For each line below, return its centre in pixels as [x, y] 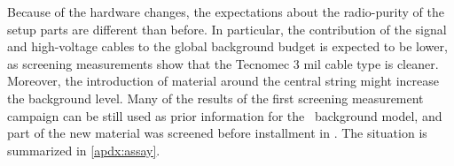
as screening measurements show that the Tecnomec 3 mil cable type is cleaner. [223, 63]
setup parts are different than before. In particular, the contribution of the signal [227, 29]
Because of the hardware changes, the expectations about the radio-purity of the [226, 11]
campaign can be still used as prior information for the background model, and [225, 115]
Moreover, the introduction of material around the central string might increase [223, 81]
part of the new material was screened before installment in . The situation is [217, 133]
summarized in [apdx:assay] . [84, 150]
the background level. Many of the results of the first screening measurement [215, 98]
